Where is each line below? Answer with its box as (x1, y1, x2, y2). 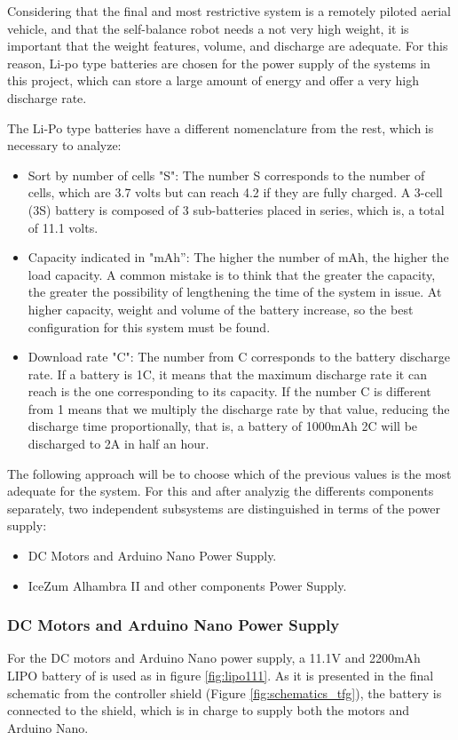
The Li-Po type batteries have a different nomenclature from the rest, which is (7, 118, 434, 137)
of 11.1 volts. (28, 218, 99, 236)
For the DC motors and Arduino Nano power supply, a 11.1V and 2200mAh (7, 648, 421, 667)
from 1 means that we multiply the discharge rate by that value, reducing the (28, 399, 450, 418)
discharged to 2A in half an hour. (28, 434, 209, 453)
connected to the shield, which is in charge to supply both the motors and (7, 701, 410, 720)
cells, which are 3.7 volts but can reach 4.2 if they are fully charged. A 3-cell (28, 183, 443, 202)
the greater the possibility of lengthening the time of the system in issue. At (28, 282, 442, 301)
